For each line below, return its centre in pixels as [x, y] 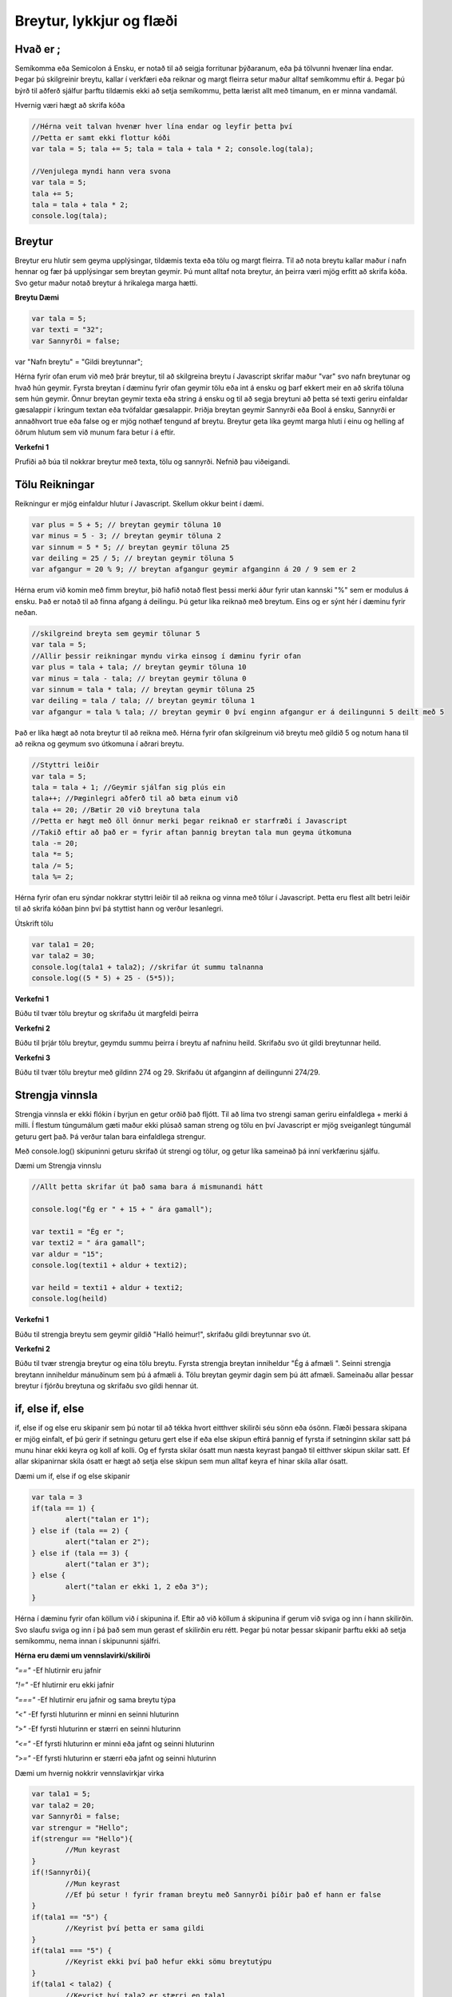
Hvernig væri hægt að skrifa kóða [70, 105]
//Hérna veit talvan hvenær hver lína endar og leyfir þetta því [162, 127]
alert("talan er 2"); [107, 1542]
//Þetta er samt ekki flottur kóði [101, 137]
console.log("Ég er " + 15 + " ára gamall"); [122, 1209]
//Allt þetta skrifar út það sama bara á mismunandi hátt [147, 1187]
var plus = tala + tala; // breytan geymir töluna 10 [139, 667]
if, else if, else [50, 1409]
